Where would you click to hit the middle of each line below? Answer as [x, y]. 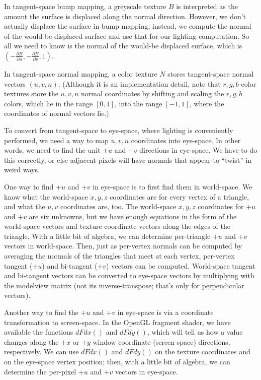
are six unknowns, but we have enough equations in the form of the [133, 216]
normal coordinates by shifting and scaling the [152, 93]
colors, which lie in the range [49, 103]
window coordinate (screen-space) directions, [161, 341]
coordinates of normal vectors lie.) [57, 113]
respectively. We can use [41, 352]
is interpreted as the [207, 6]
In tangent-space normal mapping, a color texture [81, 73]
